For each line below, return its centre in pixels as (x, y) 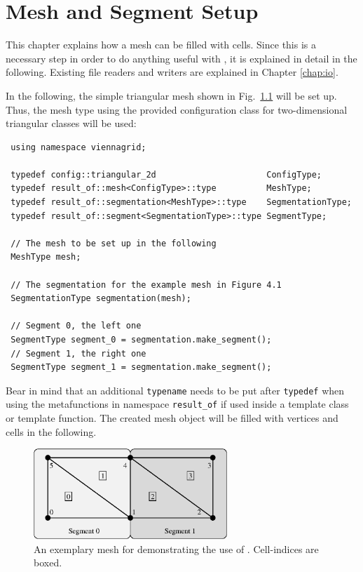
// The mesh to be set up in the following (114, 243)
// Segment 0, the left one (76, 326)
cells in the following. (51, 431)
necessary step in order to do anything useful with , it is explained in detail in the (181, 58)
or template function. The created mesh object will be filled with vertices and (172, 418)
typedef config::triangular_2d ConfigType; (166, 174)
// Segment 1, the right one (78, 353)
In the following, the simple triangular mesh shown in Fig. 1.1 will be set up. (171, 95)
